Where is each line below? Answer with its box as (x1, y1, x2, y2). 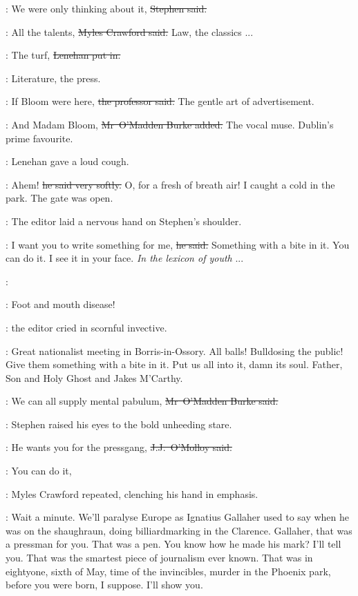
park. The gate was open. (6, 191, 113, 205)
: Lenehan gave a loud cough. (6, 154, 129, 169)
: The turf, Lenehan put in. (6, 48, 121, 62)
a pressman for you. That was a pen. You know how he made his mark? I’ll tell (6, 537, 341, 551)
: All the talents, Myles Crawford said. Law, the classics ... (6, 24, 254, 39)
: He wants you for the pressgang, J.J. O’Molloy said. (6, 440, 232, 454)
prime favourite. (6, 131, 73, 145)
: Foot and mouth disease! (6, 297, 115, 311)
